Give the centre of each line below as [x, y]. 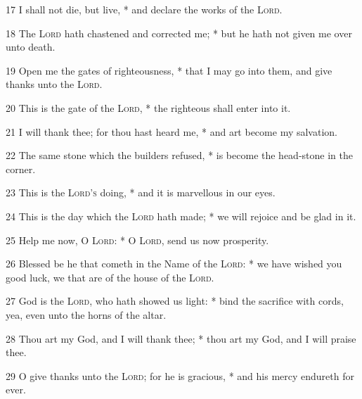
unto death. [31, 47]
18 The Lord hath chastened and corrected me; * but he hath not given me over [179, 33]
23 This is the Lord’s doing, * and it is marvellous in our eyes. [141, 192]
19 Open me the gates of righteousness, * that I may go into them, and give [169, 70]
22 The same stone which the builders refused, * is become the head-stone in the [179, 155]
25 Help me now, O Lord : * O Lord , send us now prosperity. [137, 240]
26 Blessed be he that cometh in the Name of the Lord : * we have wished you [174, 264]
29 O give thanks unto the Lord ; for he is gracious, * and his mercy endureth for [180, 375]
